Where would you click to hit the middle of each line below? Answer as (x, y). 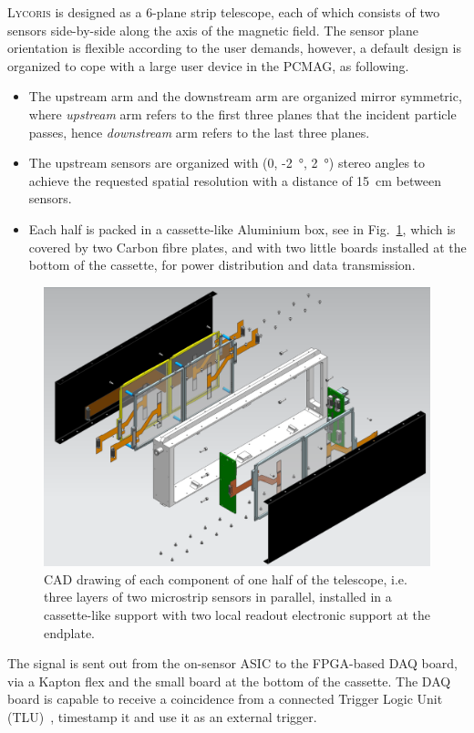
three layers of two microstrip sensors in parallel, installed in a (218, 597)
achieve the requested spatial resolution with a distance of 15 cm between (235, 180)
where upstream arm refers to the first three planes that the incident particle (242, 114)
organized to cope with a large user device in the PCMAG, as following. (208, 65)
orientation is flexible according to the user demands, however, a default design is (234, 48)
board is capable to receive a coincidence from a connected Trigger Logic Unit (225, 699)
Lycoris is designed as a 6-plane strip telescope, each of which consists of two (224, 12)
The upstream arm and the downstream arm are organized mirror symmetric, (245, 96)
